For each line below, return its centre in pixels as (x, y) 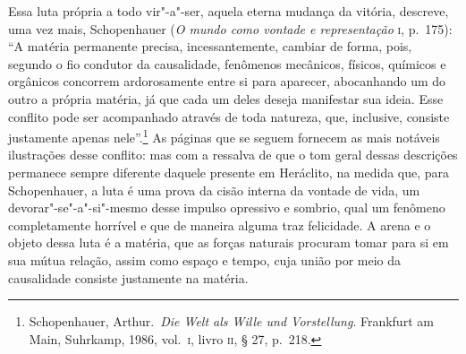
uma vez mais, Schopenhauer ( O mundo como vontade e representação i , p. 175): (230, 28)
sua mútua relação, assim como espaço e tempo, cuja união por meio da (204, 259)
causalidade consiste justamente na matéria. (128, 277)
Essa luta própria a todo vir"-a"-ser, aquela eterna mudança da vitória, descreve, (229, 11)
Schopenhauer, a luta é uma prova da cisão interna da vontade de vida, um (214, 190)
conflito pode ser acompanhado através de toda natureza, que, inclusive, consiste (229, 116)
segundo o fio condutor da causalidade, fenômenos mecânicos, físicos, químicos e (227, 63)
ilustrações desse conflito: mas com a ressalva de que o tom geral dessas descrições (233, 155)
